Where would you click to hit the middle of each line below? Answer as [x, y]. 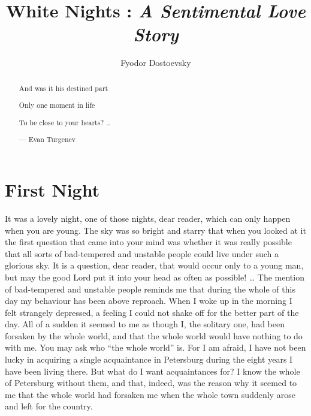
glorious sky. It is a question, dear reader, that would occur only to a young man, [154, 265]
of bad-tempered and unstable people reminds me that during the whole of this [150, 289]
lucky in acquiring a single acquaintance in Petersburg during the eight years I [149, 359]
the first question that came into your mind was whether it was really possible [148, 242]
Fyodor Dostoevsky [156, 63]
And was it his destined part [64, 88]
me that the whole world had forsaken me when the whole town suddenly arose [150, 394]
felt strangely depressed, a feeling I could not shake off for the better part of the [152, 312]
